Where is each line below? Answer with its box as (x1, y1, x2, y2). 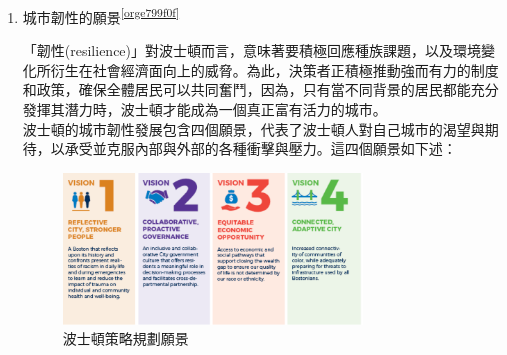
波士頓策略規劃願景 (62, 328, 189, 349)
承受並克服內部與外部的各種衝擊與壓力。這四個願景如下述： (64, 138, 457, 159)
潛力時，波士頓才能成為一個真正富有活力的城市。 (64, 99, 387, 120)
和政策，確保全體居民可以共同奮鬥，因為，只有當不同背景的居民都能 (22, 79, 471, 100)
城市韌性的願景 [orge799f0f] (22, 4, 180, 27)
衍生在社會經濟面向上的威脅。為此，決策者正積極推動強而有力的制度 (50, 59, 499, 80)
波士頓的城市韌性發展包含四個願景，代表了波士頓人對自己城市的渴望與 (22, 118, 485, 139)
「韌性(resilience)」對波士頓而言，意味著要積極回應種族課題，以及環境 (22, 40, 482, 61)
